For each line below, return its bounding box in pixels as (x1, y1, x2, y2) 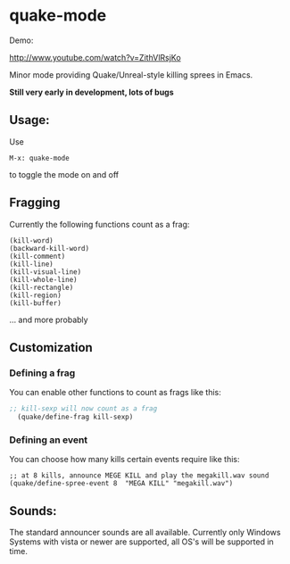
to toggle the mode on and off (9, 169, 120, 179)
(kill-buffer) (9, 298, 62, 308)
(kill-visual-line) (9, 267, 82, 277)
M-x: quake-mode (9, 153, 70, 162)
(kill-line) (9, 260, 54, 269)
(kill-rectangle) (9, 283, 74, 292)
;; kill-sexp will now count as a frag (9, 404, 158, 413)
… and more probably (9, 314, 88, 325)
